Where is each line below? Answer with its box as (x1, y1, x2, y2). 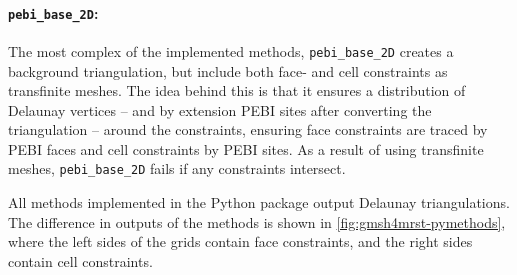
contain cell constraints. (8, 250, 153, 271)
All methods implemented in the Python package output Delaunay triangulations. (8, 192, 510, 213)
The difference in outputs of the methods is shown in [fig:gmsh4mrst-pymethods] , (8, 211, 506, 232)
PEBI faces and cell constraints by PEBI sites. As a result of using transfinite (8, 138, 484, 159)
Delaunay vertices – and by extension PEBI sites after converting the (8, 99, 432, 120)
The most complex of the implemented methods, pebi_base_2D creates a (8, 40, 454, 61)
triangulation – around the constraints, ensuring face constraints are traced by (8, 119, 488, 140)
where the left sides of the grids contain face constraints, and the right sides (8, 231, 473, 252)
